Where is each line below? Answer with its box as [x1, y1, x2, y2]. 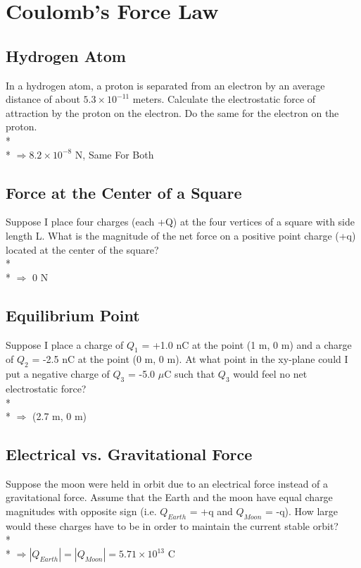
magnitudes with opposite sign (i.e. [6, 504, 157, 519]
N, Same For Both [75, 147, 154, 161]
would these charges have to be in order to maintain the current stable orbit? [6, 518, 338, 533]
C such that [164, 366, 215, 381]
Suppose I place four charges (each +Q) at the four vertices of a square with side [6, 214, 355, 229]
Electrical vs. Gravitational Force [6, 443, 253, 465]
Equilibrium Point [6, 304, 140, 326]
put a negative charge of [6, 366, 110, 381]
